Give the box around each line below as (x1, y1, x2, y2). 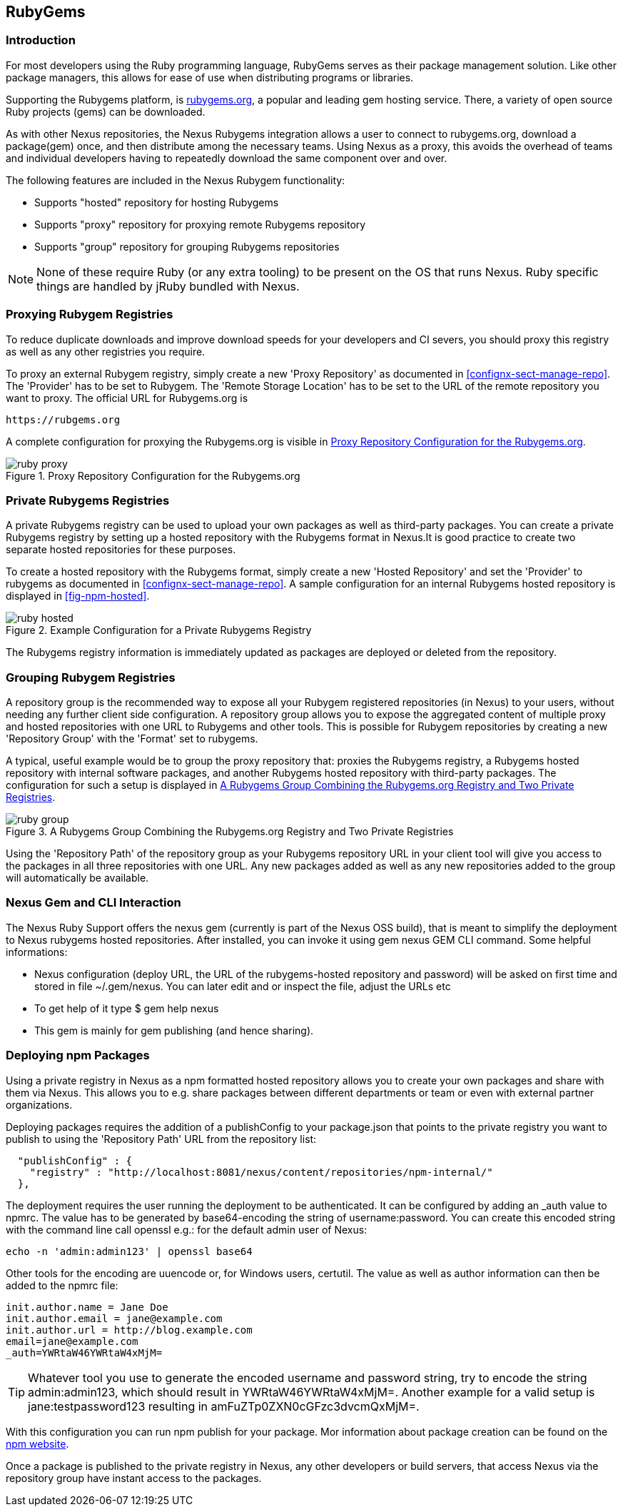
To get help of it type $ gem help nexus (34, 1002, 219, 1014)
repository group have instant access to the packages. (6, 1471, 262, 1484)
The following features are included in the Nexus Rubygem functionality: (6, 173, 345, 186)
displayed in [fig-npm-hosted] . (6, 590, 150, 603)
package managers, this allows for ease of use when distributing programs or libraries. (6, 71, 414, 84)
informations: (6, 945, 68, 958)
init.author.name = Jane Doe (6, 1301, 168, 1313)
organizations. (6, 1098, 73, 1111)
